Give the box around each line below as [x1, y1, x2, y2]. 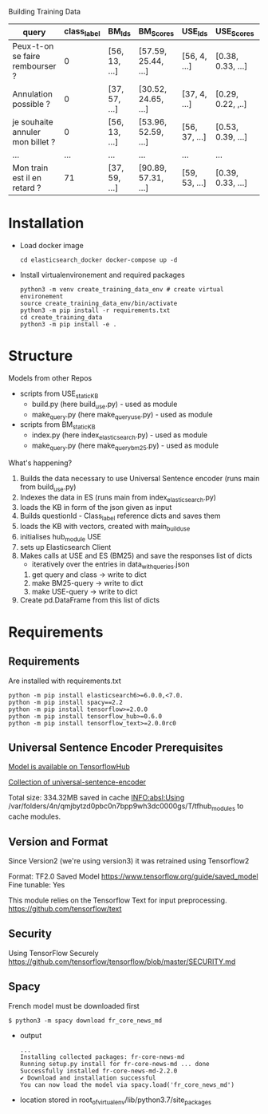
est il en [12, 172, 42, 184]
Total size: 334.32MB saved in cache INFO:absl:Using [8, 793, 185, 803]
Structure [8, 347, 73, 365]
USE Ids [181, 26, 208, 38]
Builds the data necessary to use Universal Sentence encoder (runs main [19, 473, 260, 483]
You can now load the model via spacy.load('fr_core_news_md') [19, 1080, 235, 1088]
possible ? [12, 99, 50, 110]
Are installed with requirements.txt [8, 676, 121, 685]
